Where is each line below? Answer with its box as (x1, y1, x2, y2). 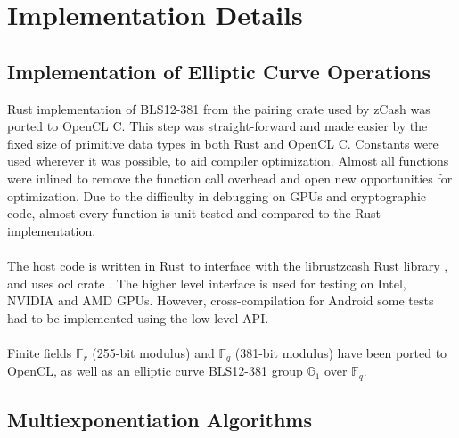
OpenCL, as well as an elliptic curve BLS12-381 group (7, 361, 303, 380)
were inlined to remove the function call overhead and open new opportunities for (7, 168, 453, 187)
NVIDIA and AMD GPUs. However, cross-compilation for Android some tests (7, 291, 434, 310)
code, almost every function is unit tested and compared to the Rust (7, 204, 381, 223)
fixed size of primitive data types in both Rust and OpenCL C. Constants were (7, 134, 439, 152)
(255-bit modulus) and (92, 343, 215, 361)
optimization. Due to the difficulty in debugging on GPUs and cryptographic (7, 186, 427, 205)
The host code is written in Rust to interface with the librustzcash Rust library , (7, 255, 448, 274)
